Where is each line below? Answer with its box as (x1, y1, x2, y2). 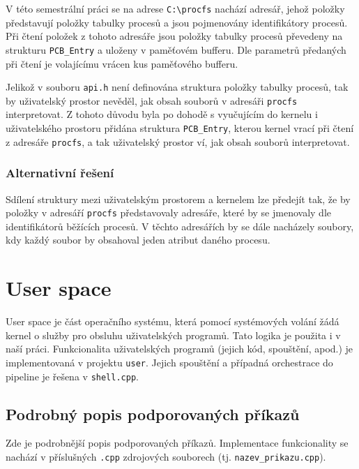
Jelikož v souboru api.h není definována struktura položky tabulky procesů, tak (6, 80, 349, 94)
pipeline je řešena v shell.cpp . (6, 368, 139, 383)
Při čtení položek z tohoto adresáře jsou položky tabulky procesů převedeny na (6, 29, 343, 43)
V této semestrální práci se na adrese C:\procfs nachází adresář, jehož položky (6, 1, 345, 15)
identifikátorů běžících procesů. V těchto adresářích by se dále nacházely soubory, (6, 218, 354, 233)
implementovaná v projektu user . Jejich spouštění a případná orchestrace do (6, 355, 333, 369)
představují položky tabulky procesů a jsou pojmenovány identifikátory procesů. (6, 15, 348, 29)
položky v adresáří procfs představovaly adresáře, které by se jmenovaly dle (6, 205, 331, 220)
